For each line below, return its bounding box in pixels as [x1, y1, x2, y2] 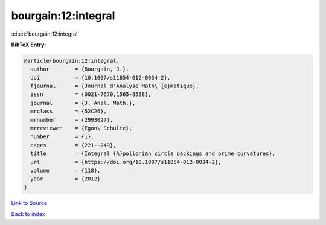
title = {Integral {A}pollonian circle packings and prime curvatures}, [30, 150, 276, 157]
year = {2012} [30, 176, 101, 182]
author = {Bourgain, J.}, [30, 66, 129, 72]
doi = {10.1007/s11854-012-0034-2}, [30, 74, 171, 81]
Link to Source [11, 199, 48, 206]
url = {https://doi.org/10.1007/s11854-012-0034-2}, [30, 159, 222, 165]
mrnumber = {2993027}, [30, 116, 113, 123]
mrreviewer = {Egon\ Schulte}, [30, 125, 133, 132]
